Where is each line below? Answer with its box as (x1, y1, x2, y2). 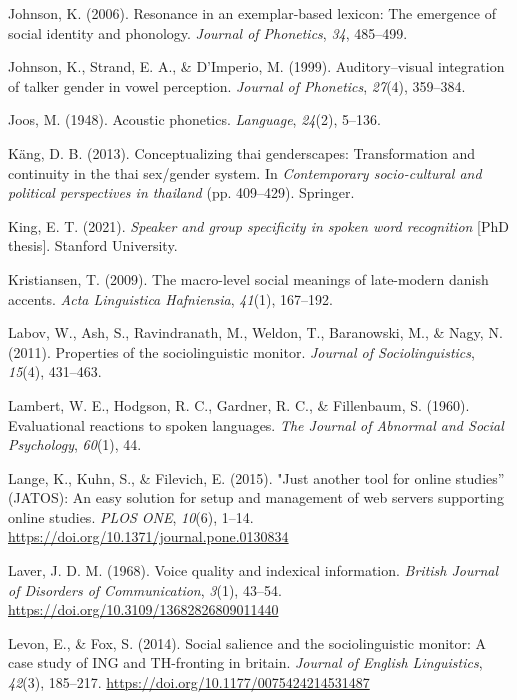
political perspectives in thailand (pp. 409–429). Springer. (8, 182, 355, 203)
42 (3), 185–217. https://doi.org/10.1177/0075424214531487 (8, 672, 370, 693)
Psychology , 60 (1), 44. (8, 434, 142, 455)
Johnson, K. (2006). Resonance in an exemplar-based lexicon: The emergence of (8, 3, 496, 23)
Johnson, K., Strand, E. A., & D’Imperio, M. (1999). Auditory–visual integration (8, 56, 505, 77)
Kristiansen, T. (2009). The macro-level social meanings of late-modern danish (8, 268, 489, 289)
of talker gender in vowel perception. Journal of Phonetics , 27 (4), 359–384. (8, 75, 466, 96)
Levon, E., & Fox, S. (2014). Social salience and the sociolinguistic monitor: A (8, 632, 487, 653)
